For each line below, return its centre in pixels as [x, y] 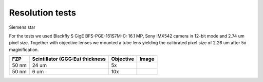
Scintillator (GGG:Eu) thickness [69, 59]
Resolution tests [43, 13]
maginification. [24, 49]
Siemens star [22, 27]
